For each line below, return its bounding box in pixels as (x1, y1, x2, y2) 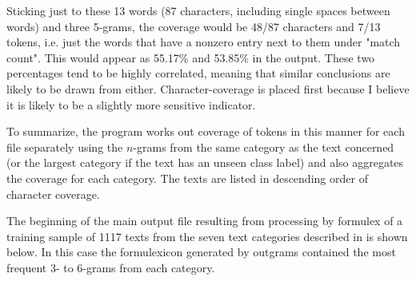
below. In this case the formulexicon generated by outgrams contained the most (6, 243, 396, 260)
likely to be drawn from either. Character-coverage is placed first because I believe (6, 80, 410, 97)
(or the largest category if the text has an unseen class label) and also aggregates (6, 154, 404, 171)
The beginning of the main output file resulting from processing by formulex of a (6, 212, 403, 229)
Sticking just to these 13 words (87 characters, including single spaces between (6, 2, 390, 18)
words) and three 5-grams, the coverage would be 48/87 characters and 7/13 (6, 18, 381, 34)
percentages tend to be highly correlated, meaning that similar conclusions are (6, 65, 390, 81)
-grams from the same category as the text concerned (133, 138, 394, 155)
